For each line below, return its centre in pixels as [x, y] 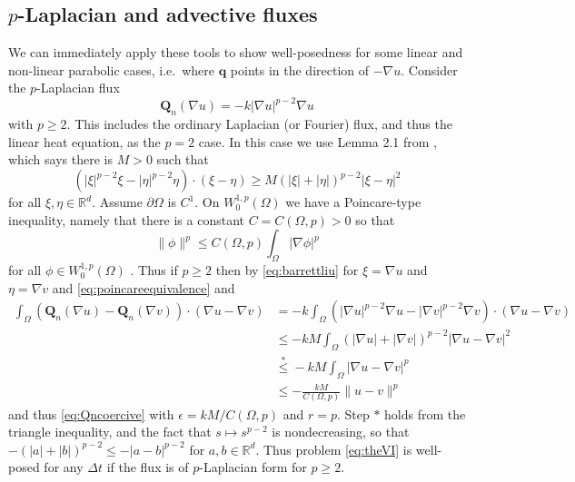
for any [64, 467]
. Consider [429, 69]
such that [183, 159]
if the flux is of [148, 467]
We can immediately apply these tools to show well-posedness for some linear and [236, 52]
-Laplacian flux [78, 88]
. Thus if [154, 270]
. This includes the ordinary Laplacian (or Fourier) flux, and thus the [259, 124]
